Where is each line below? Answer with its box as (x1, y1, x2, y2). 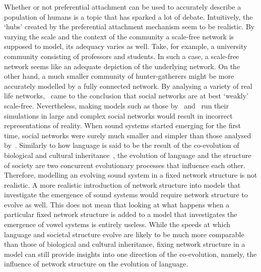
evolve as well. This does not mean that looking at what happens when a (4, 199, 230, 209)
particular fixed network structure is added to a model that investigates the (4, 209, 237, 220)
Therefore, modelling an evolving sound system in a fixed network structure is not (4, 170, 257, 180)
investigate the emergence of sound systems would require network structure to (4, 189, 248, 200)
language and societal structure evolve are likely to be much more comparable (4, 229, 244, 239)
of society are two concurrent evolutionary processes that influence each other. (4, 159, 245, 170)
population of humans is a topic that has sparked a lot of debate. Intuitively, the (4, 11, 253, 22)
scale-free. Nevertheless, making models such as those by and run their (4, 100, 229, 111)
